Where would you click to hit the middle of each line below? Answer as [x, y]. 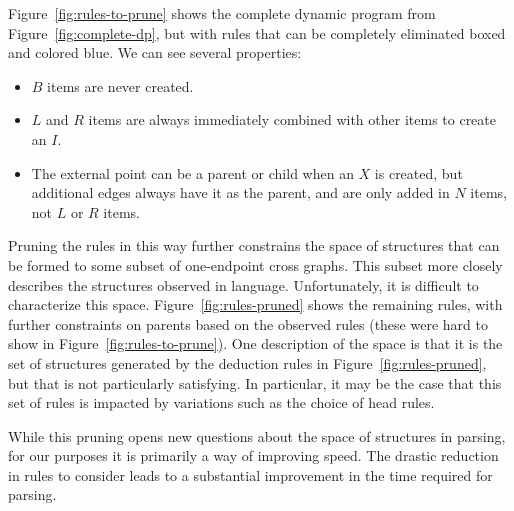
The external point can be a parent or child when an [192, 172]
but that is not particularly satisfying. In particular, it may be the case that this [255, 382]
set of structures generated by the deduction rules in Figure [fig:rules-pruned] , [247, 362]
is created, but [418, 172]
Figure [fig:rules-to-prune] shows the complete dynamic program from [222, 13]
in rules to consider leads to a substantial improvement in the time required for [250, 474]
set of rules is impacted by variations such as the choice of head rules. [221, 402]
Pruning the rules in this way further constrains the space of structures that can [254, 245]
